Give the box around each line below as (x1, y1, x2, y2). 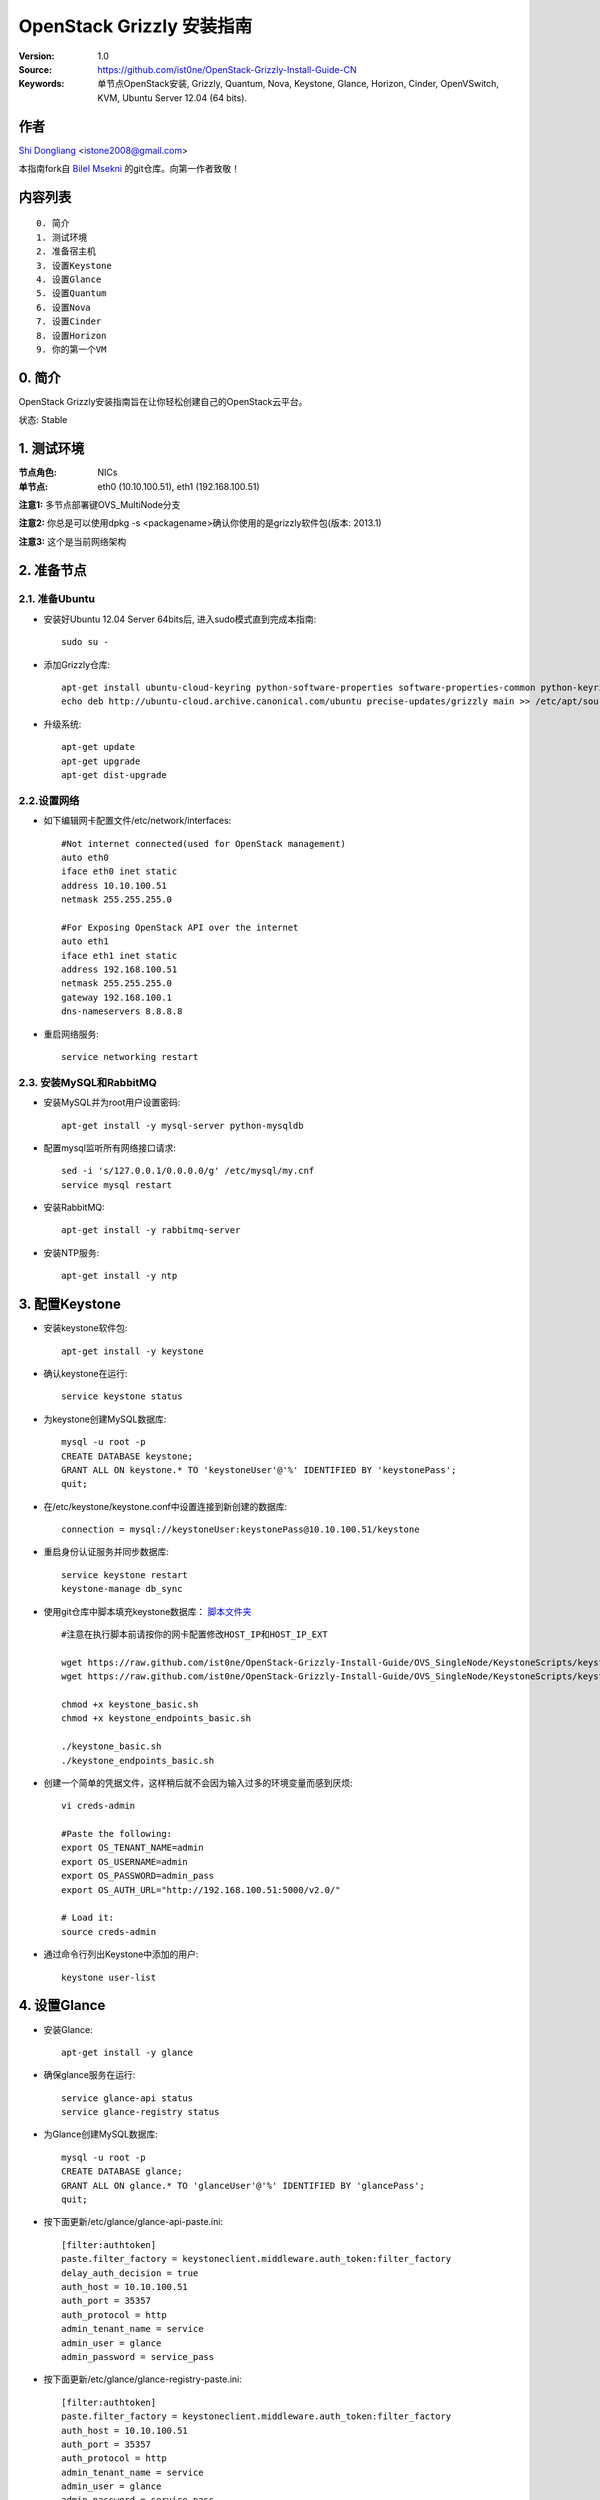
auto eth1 (61, 936, 109, 947)
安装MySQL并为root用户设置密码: (43, 1096, 181, 1109)
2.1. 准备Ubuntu (18, 592, 95, 606)
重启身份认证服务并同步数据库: (43, 1546, 170, 1558)
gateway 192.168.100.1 (61, 991, 173, 1003)
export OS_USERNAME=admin (61, 1856, 189, 1867)
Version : (18, 50, 55, 62)
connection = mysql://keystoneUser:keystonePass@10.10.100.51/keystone (61, 1524, 420, 1535)
